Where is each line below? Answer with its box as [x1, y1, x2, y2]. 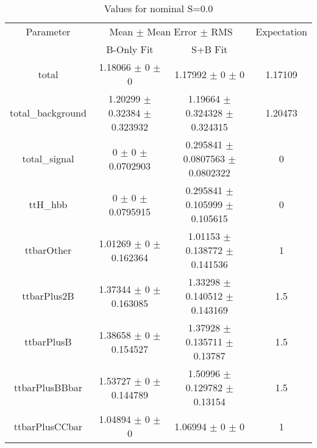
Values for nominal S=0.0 [104, 1, 213, 15]
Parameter [26, 24, 71, 38]
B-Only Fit [106, 42, 154, 56]
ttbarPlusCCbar [13, 419, 83, 433]
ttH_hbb [29, 197, 68, 211]
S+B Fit [191, 42, 228, 56]
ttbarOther [24, 243, 72, 257]
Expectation [255, 24, 307, 38]
